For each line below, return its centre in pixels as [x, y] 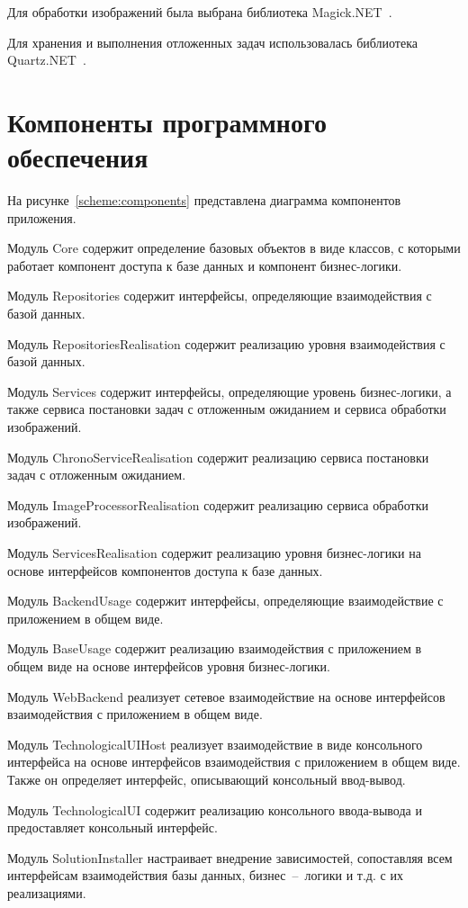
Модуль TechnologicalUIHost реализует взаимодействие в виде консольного [215, 744]
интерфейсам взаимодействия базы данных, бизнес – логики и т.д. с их [205, 875]
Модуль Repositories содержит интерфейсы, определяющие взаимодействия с [220, 296]
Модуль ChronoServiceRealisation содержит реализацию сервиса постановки [218, 457]
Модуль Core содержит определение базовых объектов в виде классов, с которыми [234, 248]
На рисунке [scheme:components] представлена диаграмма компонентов [204, 200]
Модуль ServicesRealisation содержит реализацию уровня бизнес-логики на [214, 553]
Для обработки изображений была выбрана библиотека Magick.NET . [200, 12]
